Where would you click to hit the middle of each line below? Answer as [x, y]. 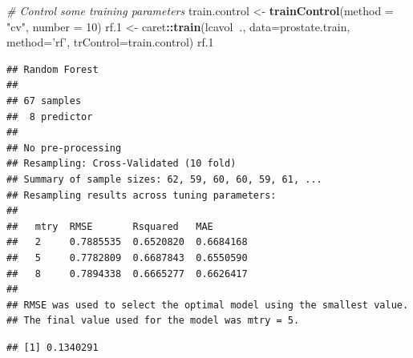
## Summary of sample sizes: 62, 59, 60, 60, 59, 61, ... [164, 179]
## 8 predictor [50, 117]
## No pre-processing [64, 148]
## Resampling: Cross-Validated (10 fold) [121, 164]
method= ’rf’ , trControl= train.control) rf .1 [110, 42]
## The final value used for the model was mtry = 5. [153, 321]
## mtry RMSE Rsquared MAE [110, 226]
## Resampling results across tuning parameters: [142, 195]
